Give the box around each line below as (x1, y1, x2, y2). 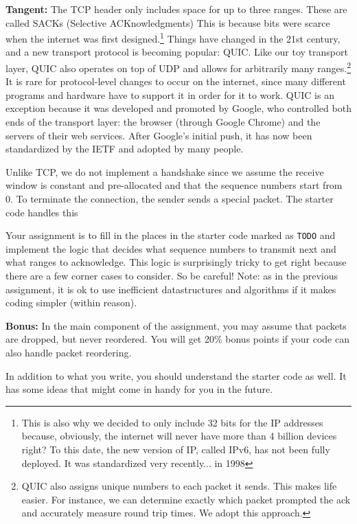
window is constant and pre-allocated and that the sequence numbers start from (5, 178, 343, 192)
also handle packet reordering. (5, 345, 132, 360)
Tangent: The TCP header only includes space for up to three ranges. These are (5, 2, 347, 16)
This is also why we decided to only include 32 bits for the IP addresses (21, 415, 323, 429)
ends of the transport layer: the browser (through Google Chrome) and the (5, 115, 321, 129)
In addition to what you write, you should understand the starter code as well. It (5, 368, 347, 383)
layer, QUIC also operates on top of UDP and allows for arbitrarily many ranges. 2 (5, 59, 352, 75)
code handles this (5, 205, 78, 219)
